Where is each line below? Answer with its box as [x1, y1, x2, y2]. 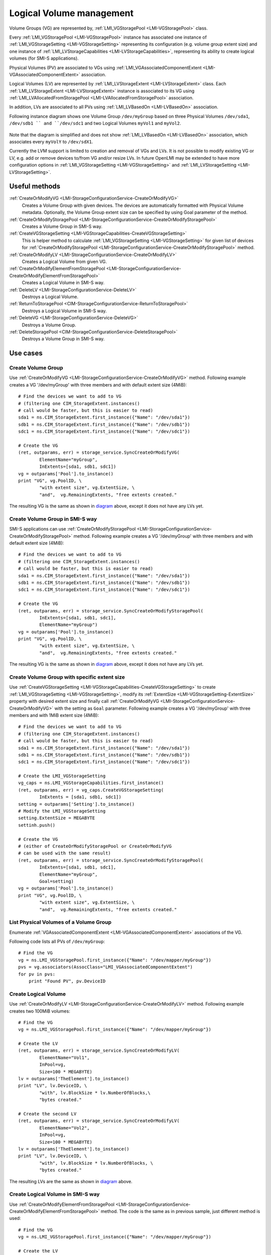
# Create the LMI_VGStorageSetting [18, 773, 106, 779]
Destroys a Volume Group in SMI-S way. [22, 336, 105, 342]
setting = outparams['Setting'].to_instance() [18, 801, 135, 807]
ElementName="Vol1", [39, 1055, 90, 1060]
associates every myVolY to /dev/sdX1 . [9, 139, 93, 145]
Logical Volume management [9, 8, 134, 19]
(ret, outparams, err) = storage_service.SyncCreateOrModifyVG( [18, 450, 180, 455]
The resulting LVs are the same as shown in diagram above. [9, 1178, 132, 1184]
